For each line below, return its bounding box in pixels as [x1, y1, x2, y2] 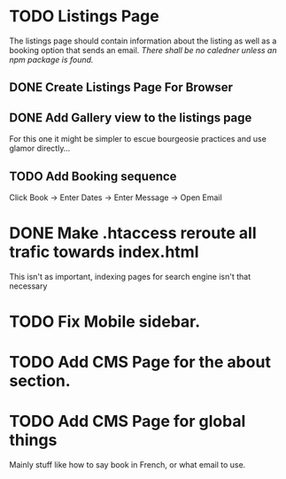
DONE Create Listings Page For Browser [9, 80, 233, 95]
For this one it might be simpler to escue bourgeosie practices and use [9, 134, 267, 144]
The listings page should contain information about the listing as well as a [9, 35, 277, 46]
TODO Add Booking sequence [9, 168, 177, 183]
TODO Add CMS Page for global [9, 412, 246, 431]
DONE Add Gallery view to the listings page [9, 110, 252, 125]
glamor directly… [9, 143, 71, 154]
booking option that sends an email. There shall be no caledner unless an [9, 44, 277, 55]
